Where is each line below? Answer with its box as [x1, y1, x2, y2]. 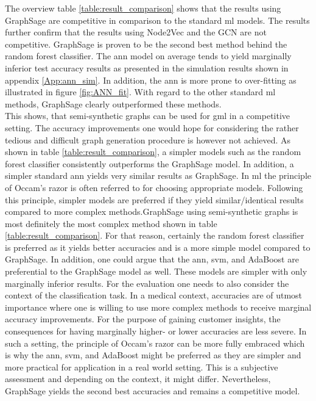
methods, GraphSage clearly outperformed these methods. [5, 97, 222, 110]
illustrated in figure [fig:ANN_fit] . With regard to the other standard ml [5, 85, 276, 98]
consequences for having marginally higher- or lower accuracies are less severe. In [5, 325, 307, 338]
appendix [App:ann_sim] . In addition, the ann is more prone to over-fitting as [5, 73, 297, 86]
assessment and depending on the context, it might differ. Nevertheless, [5, 372, 271, 385]
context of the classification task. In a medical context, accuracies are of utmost [5, 289, 303, 302]
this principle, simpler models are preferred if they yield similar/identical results [5, 193, 304, 206]
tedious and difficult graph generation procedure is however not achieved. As [5, 133, 291, 146]
